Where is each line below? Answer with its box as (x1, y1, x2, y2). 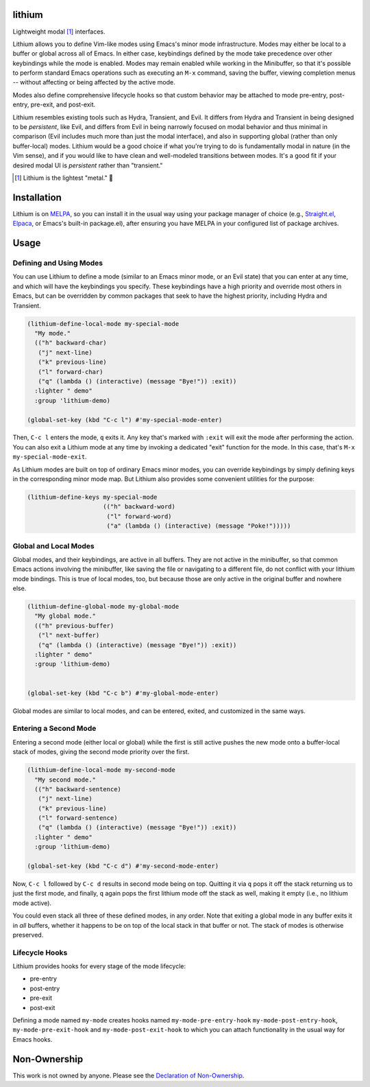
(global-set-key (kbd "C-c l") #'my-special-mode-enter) (27, 416, 223, 423)
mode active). (12, 899, 51, 907)
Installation (12, 191, 62, 203)
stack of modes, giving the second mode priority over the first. (12, 748, 190, 756)
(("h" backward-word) (103, 503, 176, 511)
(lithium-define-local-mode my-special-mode (27, 320, 180, 327)
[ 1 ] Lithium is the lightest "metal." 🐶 (14, 174, 113, 182)
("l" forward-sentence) (38, 814, 118, 822)
